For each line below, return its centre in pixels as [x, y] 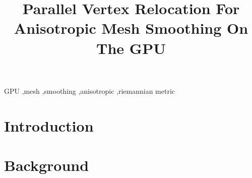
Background [47, 165]
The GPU [131, 48]
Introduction [49, 125]
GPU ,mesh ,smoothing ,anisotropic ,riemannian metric [89, 91]
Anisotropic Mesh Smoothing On [131, 28]
